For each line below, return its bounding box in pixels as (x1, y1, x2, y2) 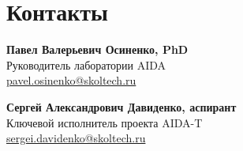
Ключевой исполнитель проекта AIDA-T (6, 114, 203, 130)
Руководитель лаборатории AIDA (6, 56, 166, 73)
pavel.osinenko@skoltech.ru (6, 72, 136, 89)
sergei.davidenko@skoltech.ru (6, 130, 146, 146)
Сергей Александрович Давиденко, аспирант (6, 98, 237, 115)
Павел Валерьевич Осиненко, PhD (6, 41, 189, 58)
